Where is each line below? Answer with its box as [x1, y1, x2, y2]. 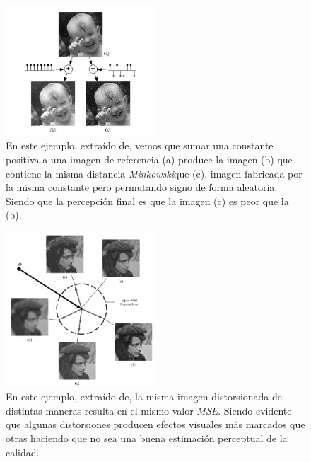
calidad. [6, 444, 40, 459]
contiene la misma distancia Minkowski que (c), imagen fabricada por [6, 166, 303, 180]
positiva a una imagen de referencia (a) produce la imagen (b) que [6, 151, 293, 166]
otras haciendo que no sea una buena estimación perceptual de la [6, 430, 288, 445]
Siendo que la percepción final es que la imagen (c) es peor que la [6, 193, 289, 208]
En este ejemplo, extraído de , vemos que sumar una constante [6, 138, 274, 153]
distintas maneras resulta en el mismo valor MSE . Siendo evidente [6, 403, 292, 417]
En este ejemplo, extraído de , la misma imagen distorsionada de [6, 389, 283, 404]
